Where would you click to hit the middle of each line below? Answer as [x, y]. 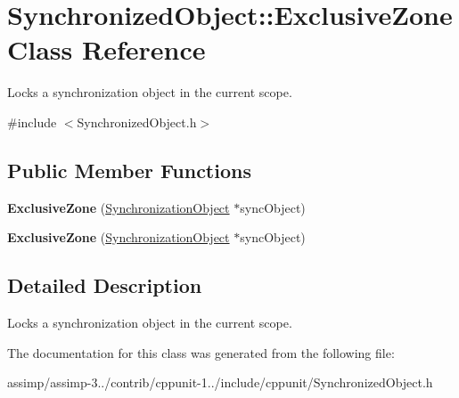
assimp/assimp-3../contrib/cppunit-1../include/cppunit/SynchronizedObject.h [220, 382]
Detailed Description [105, 285]
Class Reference [107, 49]
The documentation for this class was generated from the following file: [201, 352]
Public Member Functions [129, 170]
